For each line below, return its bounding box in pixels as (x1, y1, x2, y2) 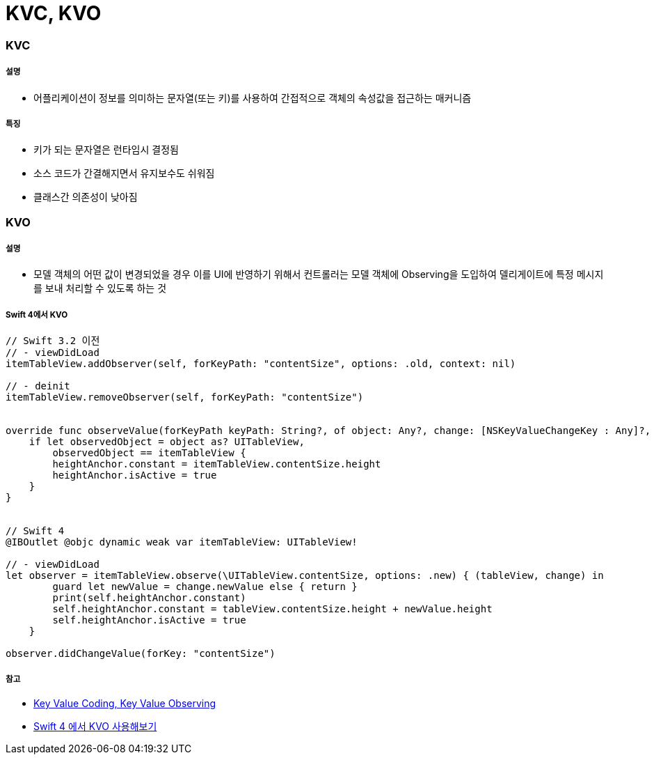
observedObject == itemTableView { (52, 447, 246, 459)
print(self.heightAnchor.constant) (52, 592, 246, 604)
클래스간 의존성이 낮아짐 (33, 191, 138, 203)
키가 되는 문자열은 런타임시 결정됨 (33, 144, 179, 156)
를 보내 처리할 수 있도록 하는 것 (33, 282, 167, 295)
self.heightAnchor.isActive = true (52, 614, 246, 626)
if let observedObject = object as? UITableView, (29, 436, 305, 448)
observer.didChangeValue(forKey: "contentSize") (6, 648, 276, 660)
